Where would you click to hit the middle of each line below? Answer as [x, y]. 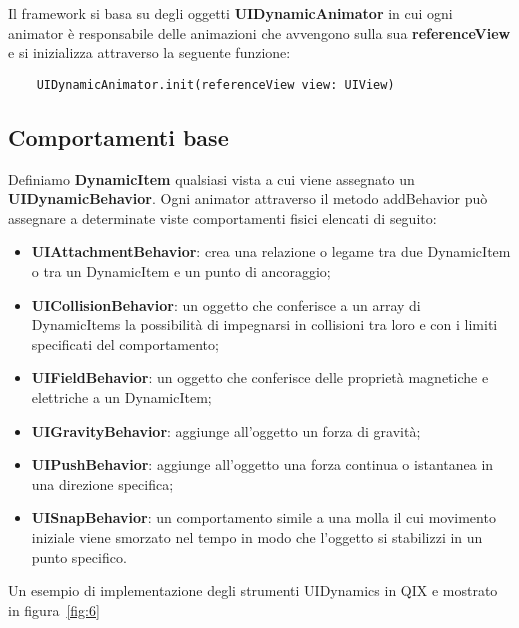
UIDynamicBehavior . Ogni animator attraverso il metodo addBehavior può [248, 198]
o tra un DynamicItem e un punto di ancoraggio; [181, 271]
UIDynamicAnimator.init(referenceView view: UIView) [215, 84]
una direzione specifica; [102, 483]
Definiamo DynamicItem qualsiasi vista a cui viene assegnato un [211, 178]
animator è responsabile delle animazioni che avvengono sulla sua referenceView [259, 32]
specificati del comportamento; [125, 343]
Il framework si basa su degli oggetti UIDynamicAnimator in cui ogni [230, 13]
